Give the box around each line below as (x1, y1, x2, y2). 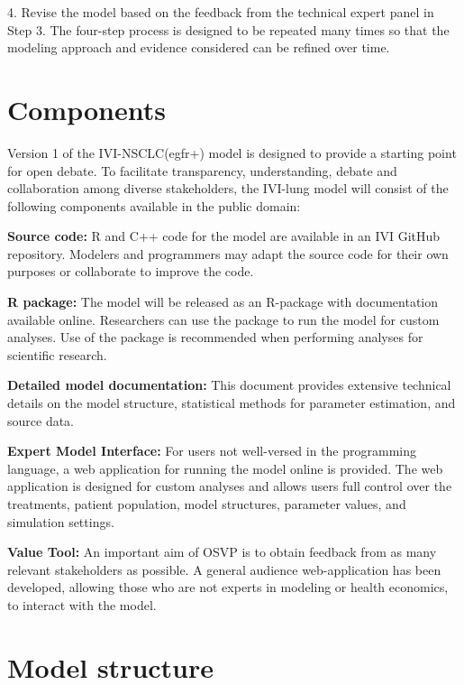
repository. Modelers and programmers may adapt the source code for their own (7, 244, 449, 263)
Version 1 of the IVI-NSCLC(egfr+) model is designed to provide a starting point (7, 143, 457, 162)
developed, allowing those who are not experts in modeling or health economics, (7, 578, 449, 597)
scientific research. (7, 345, 107, 364)
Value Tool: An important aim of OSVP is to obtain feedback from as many (7, 542, 437, 561)
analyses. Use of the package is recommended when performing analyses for (7, 328, 423, 347)
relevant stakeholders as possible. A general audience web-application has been (7, 560, 441, 579)
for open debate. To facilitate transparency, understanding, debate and (7, 161, 397, 180)
